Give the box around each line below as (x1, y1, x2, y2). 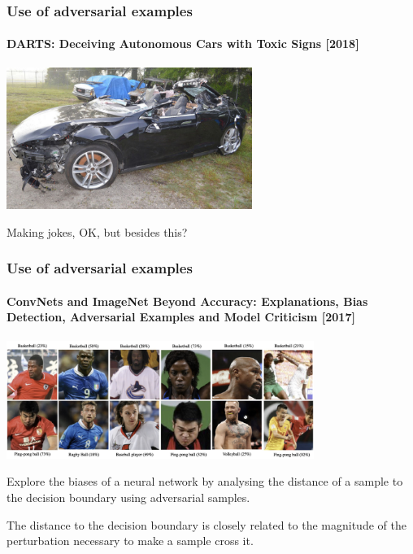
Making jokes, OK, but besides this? (7, 223, 188, 240)
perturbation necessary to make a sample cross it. (7, 532, 254, 549)
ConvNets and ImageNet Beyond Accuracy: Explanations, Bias (7, 292, 368, 309)
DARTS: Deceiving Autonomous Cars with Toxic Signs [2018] (7, 35, 359, 52)
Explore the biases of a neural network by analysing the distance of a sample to (7, 473, 403, 490)
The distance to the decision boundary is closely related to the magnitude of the (7, 516, 406, 533)
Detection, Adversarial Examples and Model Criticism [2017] (7, 308, 355, 325)
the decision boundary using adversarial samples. (7, 488, 250, 505)
